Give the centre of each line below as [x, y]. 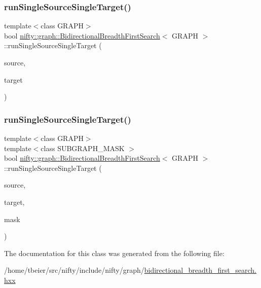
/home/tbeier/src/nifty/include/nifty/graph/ [74, 270]
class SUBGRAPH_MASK [83, 148]
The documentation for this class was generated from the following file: [114, 253]
